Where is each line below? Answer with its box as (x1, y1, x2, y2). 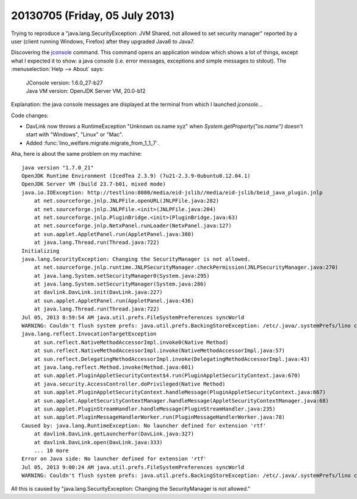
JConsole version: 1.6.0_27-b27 (26, 79, 104, 86)
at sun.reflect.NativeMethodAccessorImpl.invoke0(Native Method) (33, 339, 229, 346)
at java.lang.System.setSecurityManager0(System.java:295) (33, 272, 210, 279)
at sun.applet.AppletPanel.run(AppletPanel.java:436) (33, 297, 195, 304)
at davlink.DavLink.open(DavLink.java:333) (33, 439, 163, 445)
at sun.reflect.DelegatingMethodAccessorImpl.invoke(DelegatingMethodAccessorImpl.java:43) (33, 356, 311, 362)
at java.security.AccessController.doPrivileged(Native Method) (33, 381, 226, 387)
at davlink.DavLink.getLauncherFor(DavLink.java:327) (33, 431, 195, 437)
